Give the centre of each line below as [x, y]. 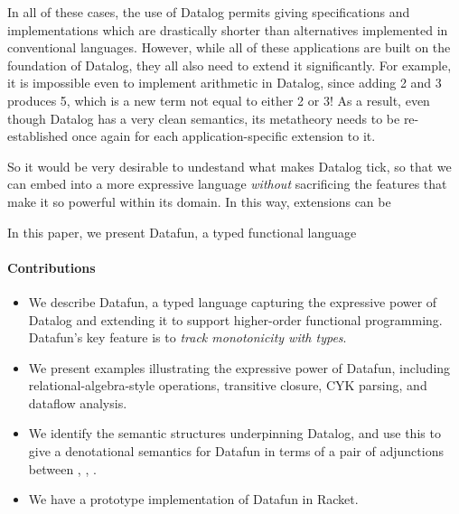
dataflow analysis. [78, 402]
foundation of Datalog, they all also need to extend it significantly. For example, [229, 65]
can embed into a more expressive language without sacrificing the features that [227, 184]
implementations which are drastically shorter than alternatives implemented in [228, 29]
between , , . [62, 468]
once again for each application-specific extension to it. [224, 136]
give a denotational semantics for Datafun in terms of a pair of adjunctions [236, 451]
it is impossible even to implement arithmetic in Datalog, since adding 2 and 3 [225, 83]
